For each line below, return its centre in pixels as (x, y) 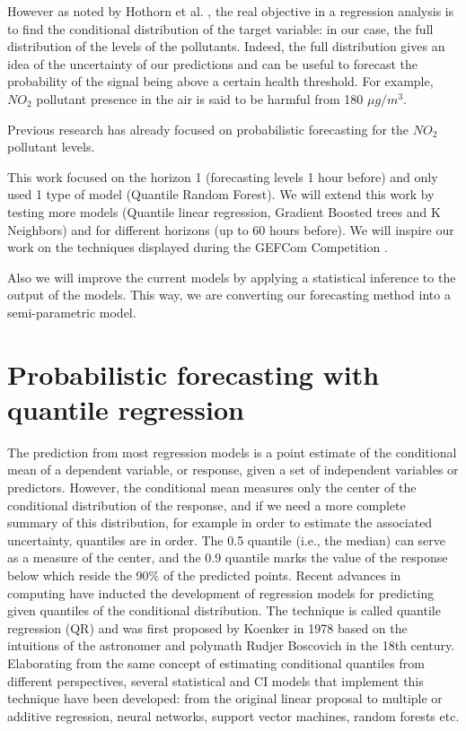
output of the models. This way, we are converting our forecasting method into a (229, 295)
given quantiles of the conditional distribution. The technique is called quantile (224, 610)
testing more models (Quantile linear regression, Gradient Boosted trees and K (224, 211)
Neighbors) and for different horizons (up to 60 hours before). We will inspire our (231, 229)
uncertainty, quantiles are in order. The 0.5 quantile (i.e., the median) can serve (227, 540)
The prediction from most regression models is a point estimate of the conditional (232, 452)
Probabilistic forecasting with (193, 374)
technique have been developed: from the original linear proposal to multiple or (225, 698)
